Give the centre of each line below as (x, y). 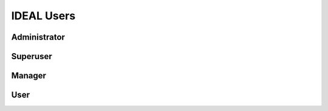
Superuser (32, 56)
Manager (29, 76)
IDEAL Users (43, 16)
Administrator (38, 37)
